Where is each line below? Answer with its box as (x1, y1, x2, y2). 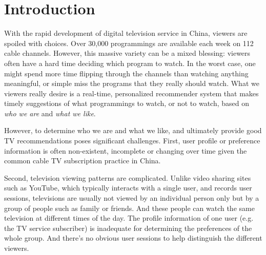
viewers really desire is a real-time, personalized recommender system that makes (4, 88, 259, 98)
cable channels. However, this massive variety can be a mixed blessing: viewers (4, 48, 251, 58)
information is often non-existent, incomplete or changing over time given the (4, 145, 247, 156)
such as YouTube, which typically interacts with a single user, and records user (4, 182, 252, 193)
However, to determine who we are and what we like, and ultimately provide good (4, 125, 262, 136)
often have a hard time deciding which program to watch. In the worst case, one (4, 57, 256, 68)
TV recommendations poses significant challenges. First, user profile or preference (4, 135, 260, 146)
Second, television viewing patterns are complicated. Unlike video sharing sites (4, 172, 251, 183)
